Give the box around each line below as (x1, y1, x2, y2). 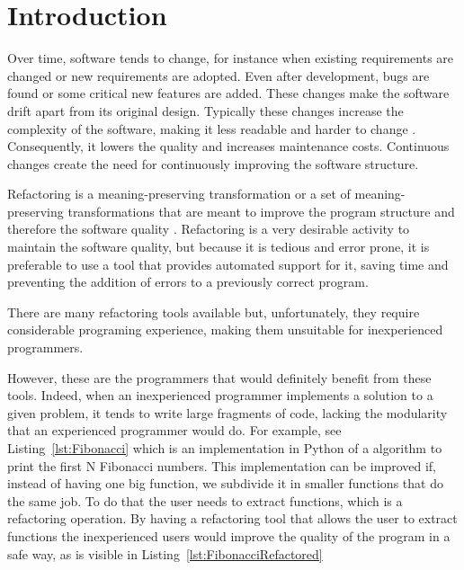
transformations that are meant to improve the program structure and (67, 201, 455, 220)
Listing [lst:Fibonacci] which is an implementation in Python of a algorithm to (7, 439, 442, 457)
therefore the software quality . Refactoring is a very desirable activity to (7, 219, 410, 238)
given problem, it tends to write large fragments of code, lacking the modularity (7, 403, 448, 422)
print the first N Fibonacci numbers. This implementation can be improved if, (7, 456, 436, 475)
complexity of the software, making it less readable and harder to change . (7, 119, 416, 138)
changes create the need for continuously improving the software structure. (7, 154, 419, 173)
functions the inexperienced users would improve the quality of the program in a (7, 526, 451, 545)
